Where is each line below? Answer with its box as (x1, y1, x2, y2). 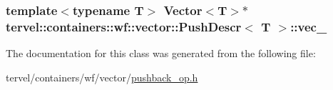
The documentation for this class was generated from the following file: (6, 46, 316, 61)
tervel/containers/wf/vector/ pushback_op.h (6, 69, 198, 84)
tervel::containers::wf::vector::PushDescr (6, 17, 242, 35)
